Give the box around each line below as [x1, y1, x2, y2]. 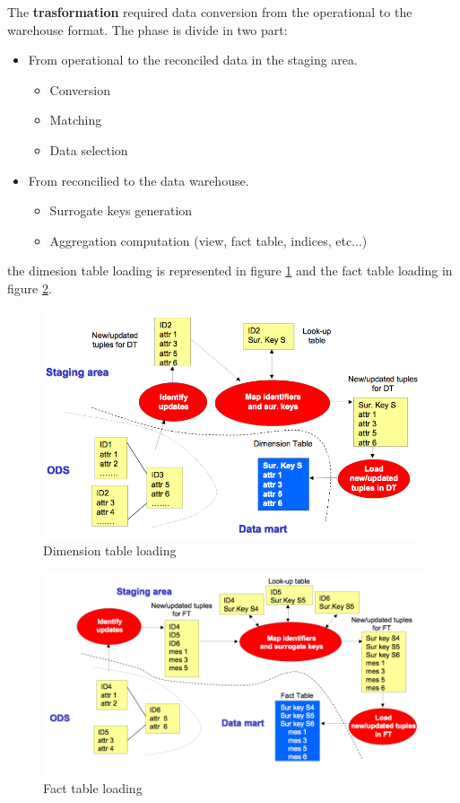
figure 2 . [7, 278, 52, 297]
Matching [49, 110, 102, 129]
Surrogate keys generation [49, 201, 193, 220]
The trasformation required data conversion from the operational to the [7, 3, 412, 21]
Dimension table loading [43, 541, 177, 560]
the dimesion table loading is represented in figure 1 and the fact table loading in [7, 261, 453, 280]
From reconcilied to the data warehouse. [28, 170, 249, 189]
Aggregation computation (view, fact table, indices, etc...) [49, 231, 368, 249]
